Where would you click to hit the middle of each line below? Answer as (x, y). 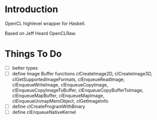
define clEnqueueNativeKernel (44, 112)
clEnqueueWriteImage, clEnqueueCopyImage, (60, 85)
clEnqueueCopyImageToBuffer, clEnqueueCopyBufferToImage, (78, 90)
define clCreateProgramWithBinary (49, 106)
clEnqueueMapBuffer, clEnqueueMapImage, (58, 96)
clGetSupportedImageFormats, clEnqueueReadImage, (68, 79)
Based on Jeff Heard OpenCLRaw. (41, 33)
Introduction (32, 9)
